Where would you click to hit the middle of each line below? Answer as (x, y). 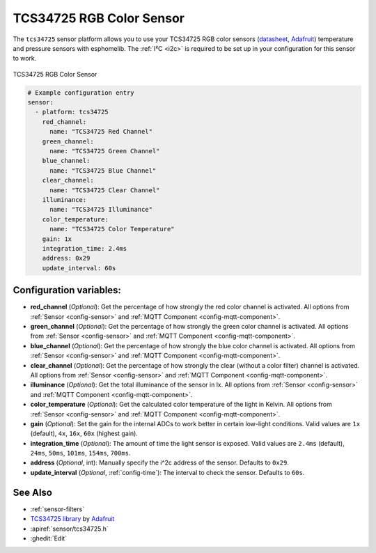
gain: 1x (57, 239)
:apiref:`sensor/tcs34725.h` (69, 529)
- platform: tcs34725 (72, 112)
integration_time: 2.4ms (85, 248)
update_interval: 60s (79, 268)
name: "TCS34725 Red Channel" (101, 132)
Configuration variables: (67, 290)
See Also (32, 492)
